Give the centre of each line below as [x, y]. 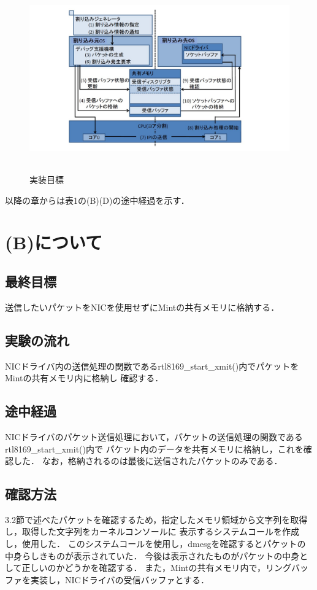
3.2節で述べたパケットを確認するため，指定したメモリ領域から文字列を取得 [156, 519]
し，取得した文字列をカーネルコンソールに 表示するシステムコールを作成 [152, 531]
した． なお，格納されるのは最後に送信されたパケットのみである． [148, 461]
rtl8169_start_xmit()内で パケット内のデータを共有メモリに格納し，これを [154, 448]
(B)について [54, 242]
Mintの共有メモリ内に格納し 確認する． [84, 378]
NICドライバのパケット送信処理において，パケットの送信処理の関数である [154, 436]
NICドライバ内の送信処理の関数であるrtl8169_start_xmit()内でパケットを [152, 366]
